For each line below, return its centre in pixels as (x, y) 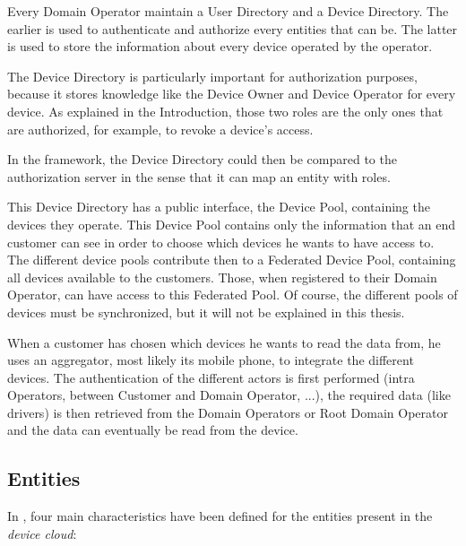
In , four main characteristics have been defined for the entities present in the (220, 516)
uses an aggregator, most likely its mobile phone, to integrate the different (211, 360)
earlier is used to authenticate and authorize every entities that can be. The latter (233, 28)
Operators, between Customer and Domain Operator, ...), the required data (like (229, 395)
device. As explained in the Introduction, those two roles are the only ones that (225, 111)
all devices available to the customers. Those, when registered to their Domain (222, 277)
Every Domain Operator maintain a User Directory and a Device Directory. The (228, 11)
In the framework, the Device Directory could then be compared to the (202, 159)
